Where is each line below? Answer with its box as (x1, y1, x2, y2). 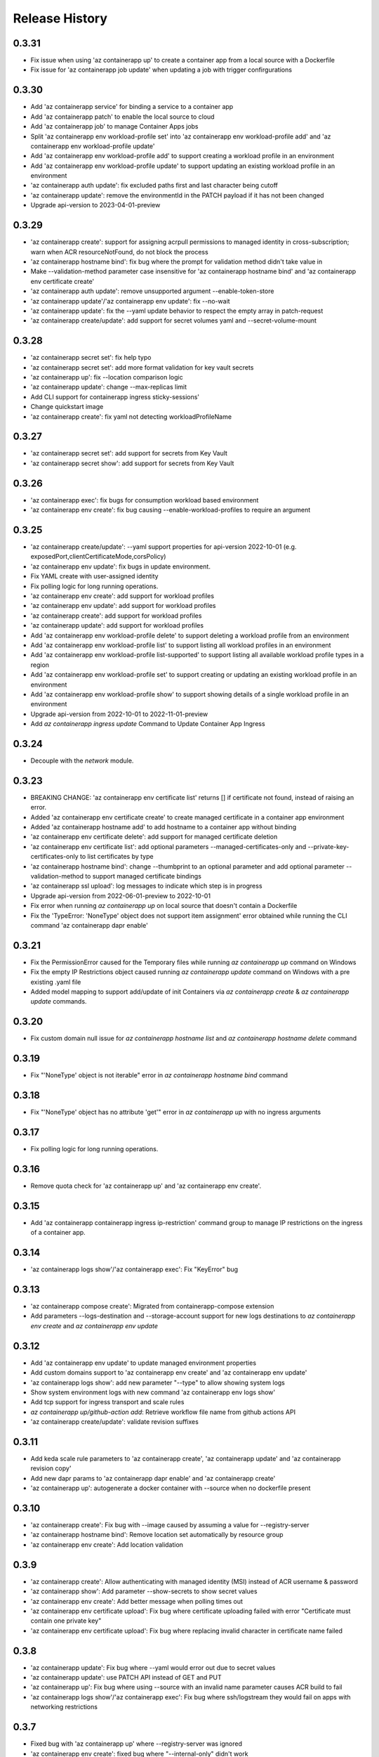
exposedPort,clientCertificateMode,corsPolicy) (30, 552, 166, 561)
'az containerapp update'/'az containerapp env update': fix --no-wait (30, 297, 231, 305)
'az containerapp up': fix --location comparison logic (30, 372, 183, 381)
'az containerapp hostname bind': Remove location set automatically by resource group (30, 1531, 284, 1539)
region (30, 661, 49, 669)
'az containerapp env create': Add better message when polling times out (30, 1597, 244, 1605)
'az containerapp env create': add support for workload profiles (30, 592, 214, 600)
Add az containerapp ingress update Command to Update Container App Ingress (30, 720, 266, 728)
